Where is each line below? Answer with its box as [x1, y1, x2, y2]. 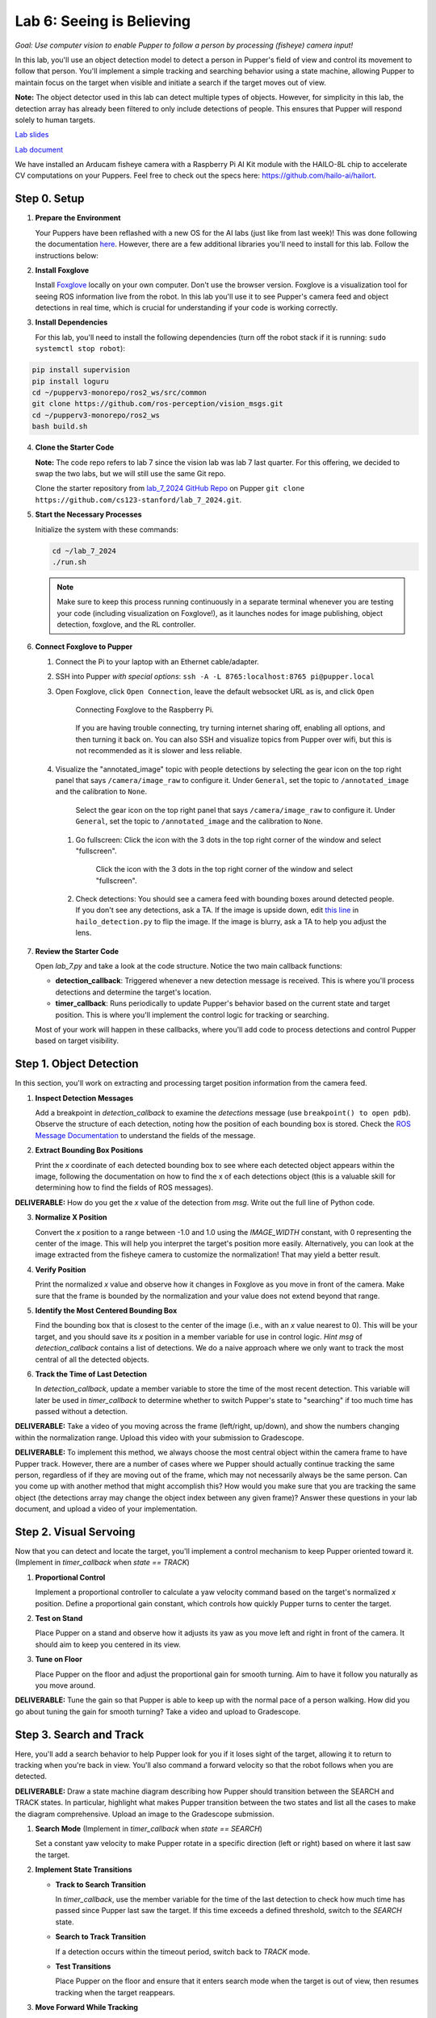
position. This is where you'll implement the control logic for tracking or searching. [55, 1010, 329, 1019]
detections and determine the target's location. [55, 987, 212, 997]
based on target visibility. [35, 1036, 119, 1045]
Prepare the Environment [35, 213, 121, 223]
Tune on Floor [35, 1655, 82, 1664]
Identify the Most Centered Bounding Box [35, 1305, 178, 1315]
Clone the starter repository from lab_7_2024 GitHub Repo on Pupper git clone [35, 484, 305, 493]
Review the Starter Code [35, 946, 119, 956]
